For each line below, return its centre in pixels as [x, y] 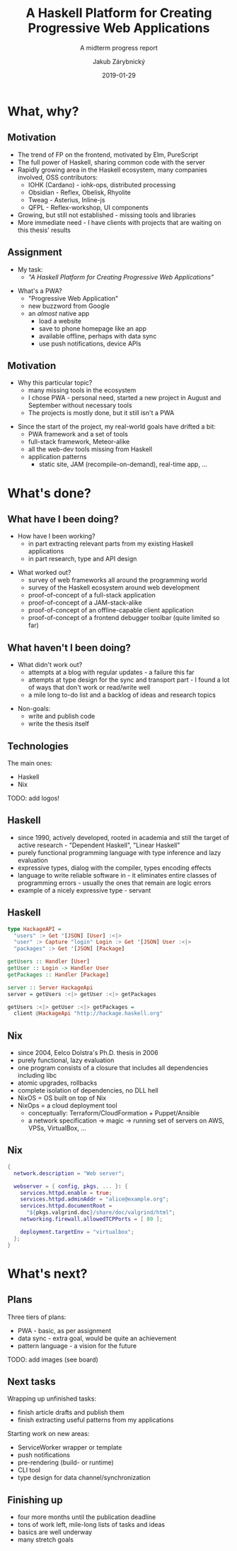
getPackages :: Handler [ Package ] [58, 975]
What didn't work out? [50, 665]
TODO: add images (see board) [53, 1359]
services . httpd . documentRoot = [66, 1206]
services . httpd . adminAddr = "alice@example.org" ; [95, 1199]
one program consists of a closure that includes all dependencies [113, 1068]
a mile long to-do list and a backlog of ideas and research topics [122, 695]
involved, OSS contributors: [58, 177]
